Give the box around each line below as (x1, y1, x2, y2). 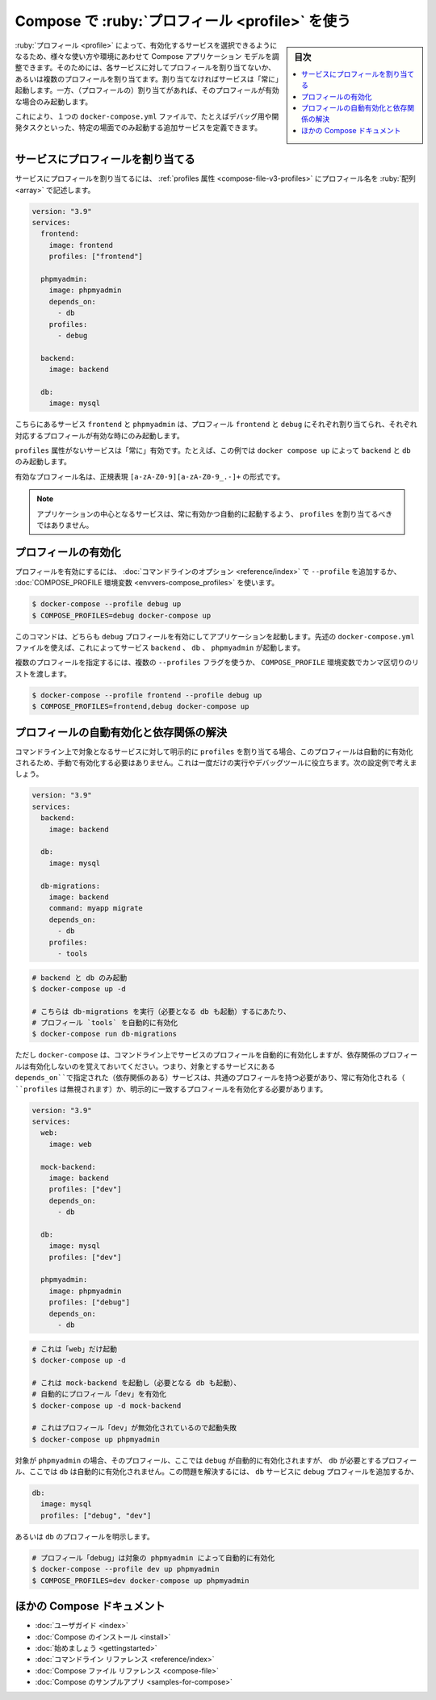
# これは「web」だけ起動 (31, 1344, 117, 1354)
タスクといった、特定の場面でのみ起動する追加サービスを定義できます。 (21, 123, 262, 132)
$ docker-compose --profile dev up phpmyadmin (31, 1564, 220, 1574)
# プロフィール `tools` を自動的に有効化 (31, 1018, 178, 1028)
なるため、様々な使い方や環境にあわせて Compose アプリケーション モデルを (15, 51, 272, 61)
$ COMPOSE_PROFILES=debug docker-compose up (31, 610, 212, 620)
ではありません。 (36, 520, 94, 530)
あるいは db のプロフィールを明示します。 (15, 1531, 155, 1541)
